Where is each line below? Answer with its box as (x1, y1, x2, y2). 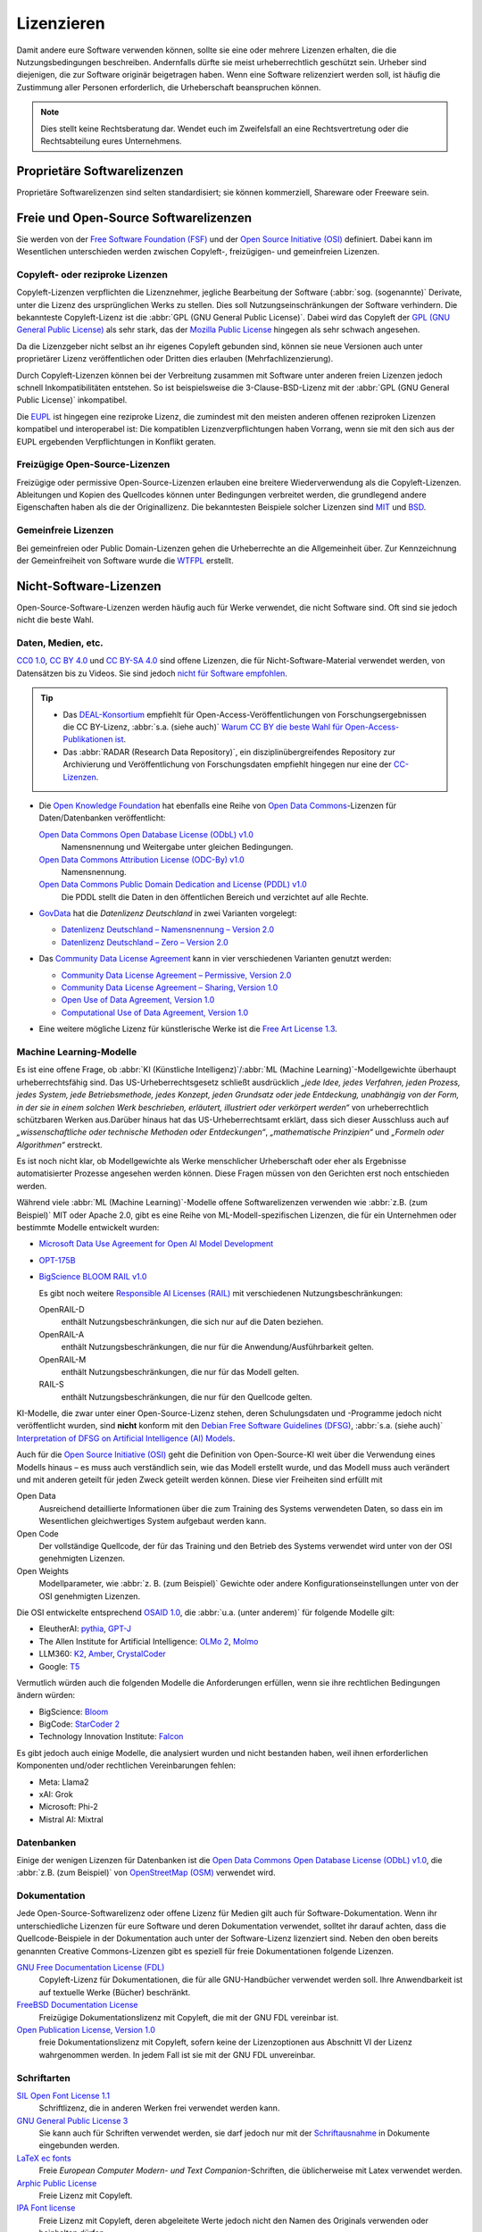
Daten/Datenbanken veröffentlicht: (38, 812, 166, 823)
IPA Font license (16, 2203, 76, 2213)
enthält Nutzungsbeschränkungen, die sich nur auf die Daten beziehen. (61, 1317, 324, 1328)
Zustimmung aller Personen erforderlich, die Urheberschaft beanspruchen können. (16, 81, 321, 93)
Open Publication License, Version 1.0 (16, 2025, 156, 2035)
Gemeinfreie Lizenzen (16, 524, 114, 537)
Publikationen (62, 734, 113, 745)
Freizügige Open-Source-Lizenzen (16, 458, 170, 471)
